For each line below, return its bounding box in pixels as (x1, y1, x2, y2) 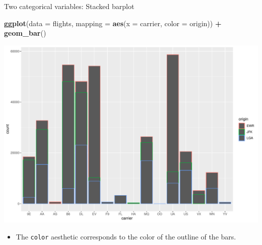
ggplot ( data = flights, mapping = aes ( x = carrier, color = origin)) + (4, 18, 222, 28)
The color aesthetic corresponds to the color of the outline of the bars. (16, 231, 236, 241)
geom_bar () (4, 28, 46, 38)
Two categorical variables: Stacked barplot (4, 1, 135, 11)
